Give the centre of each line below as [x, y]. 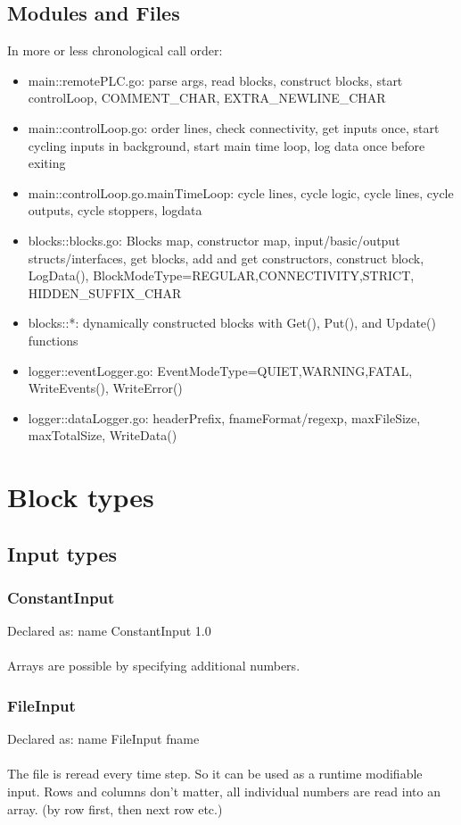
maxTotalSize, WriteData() [103, 435]
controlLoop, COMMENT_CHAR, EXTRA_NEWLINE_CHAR [207, 98]
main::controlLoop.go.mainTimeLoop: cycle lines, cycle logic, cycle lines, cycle [241, 192]
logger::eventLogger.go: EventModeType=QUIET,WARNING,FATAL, [220, 370]
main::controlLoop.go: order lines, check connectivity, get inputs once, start [234, 127]
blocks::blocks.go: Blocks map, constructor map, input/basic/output [214, 240]
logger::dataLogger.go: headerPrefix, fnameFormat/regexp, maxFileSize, [224, 417]
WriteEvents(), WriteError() [105, 388]
